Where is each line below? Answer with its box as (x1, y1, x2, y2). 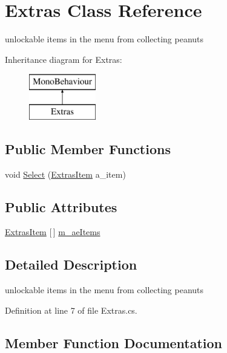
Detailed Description (5, 255, 137, 274)
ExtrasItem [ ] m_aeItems (5, 225, 100, 238)
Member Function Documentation (5, 333, 223, 352)
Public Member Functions (5, 139, 171, 158)
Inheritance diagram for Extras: (5, 53, 122, 65)
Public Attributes (5, 197, 117, 216)
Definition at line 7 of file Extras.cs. (5, 303, 137, 316)
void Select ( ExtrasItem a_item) (5, 167, 126, 180)
